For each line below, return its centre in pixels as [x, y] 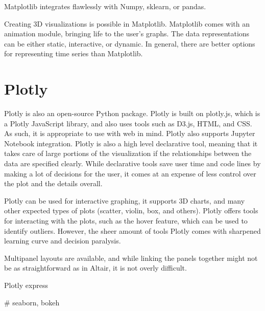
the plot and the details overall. [53, 183]
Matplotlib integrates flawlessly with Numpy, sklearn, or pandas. [105, 6]
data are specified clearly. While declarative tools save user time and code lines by [132, 163]
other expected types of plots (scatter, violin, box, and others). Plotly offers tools [131, 210]
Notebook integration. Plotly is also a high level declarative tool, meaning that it [131, 143]
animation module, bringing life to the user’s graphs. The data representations [127, 34]
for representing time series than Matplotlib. [74, 53]
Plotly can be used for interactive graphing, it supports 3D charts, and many [125, 200]
